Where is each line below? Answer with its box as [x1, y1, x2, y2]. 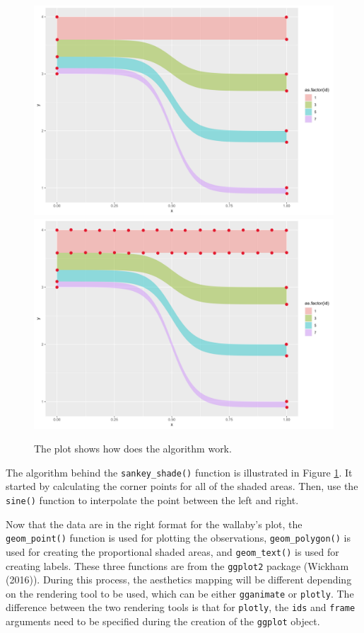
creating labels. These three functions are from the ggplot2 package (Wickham [6, 558, 349, 573]
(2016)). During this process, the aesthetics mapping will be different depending [6, 572, 352, 587]
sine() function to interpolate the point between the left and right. [6, 492, 299, 507]
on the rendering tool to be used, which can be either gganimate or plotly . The [6, 586, 354, 600]
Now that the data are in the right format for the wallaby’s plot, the [6, 516, 303, 531]
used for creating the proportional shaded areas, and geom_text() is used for [6, 544, 339, 559]
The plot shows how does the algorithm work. [34, 441, 232, 456]
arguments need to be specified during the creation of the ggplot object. [6, 614, 320, 629]
